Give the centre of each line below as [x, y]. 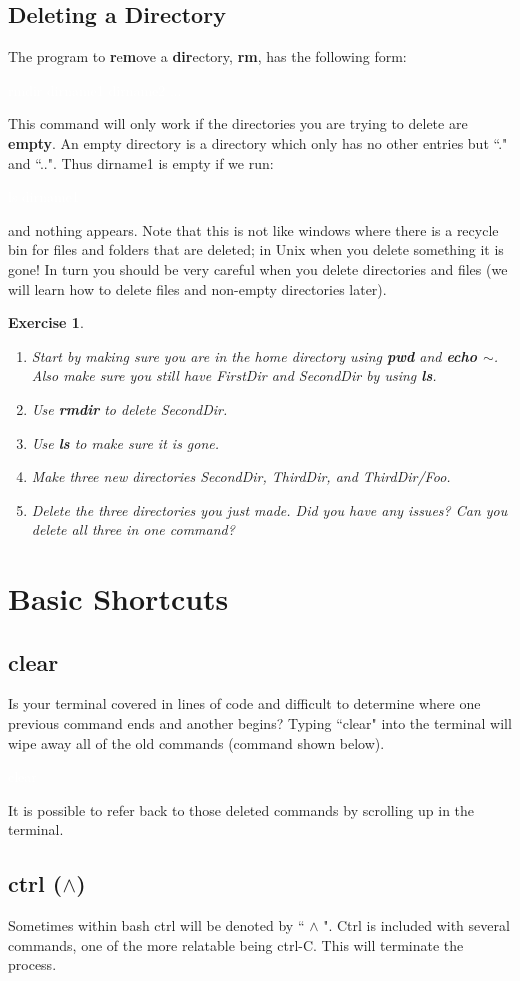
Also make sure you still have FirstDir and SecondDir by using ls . [234, 375]
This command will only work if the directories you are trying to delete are [238, 123]
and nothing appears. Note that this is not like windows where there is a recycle [253, 229]
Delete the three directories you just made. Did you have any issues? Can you [269, 509]
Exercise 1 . [46, 322]
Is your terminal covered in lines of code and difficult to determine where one [244, 703]
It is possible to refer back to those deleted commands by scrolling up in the [241, 809]
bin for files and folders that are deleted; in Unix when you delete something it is [256, 249]
